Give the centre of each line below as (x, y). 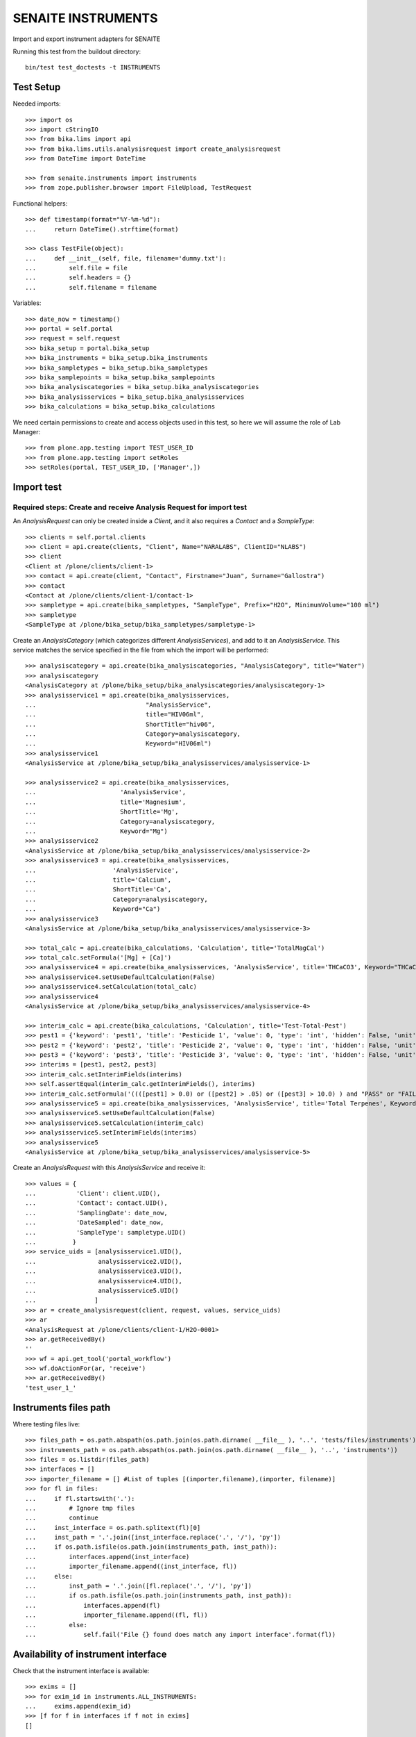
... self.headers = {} (78, 278)
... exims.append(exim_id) (78, 1706)
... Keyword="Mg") (96, 831)
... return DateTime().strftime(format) (102, 229)
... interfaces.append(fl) (93, 1605)
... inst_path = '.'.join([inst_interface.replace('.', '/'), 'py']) (153, 1538)
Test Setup (37, 87)
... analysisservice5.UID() (102, 1290)
